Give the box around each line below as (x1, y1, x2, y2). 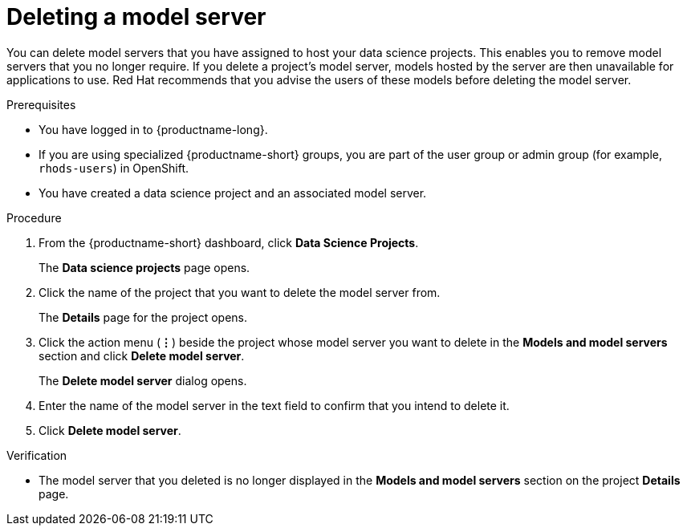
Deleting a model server (6, 3, 266, 30)
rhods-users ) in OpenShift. (39, 160, 189, 175)
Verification (6, 448, 67, 462)
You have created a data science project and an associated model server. (39, 185, 427, 200)
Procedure (6, 210, 62, 225)
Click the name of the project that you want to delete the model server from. (39, 285, 441, 299)
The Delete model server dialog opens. (39, 373, 247, 388)
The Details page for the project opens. (39, 310, 248, 324)
